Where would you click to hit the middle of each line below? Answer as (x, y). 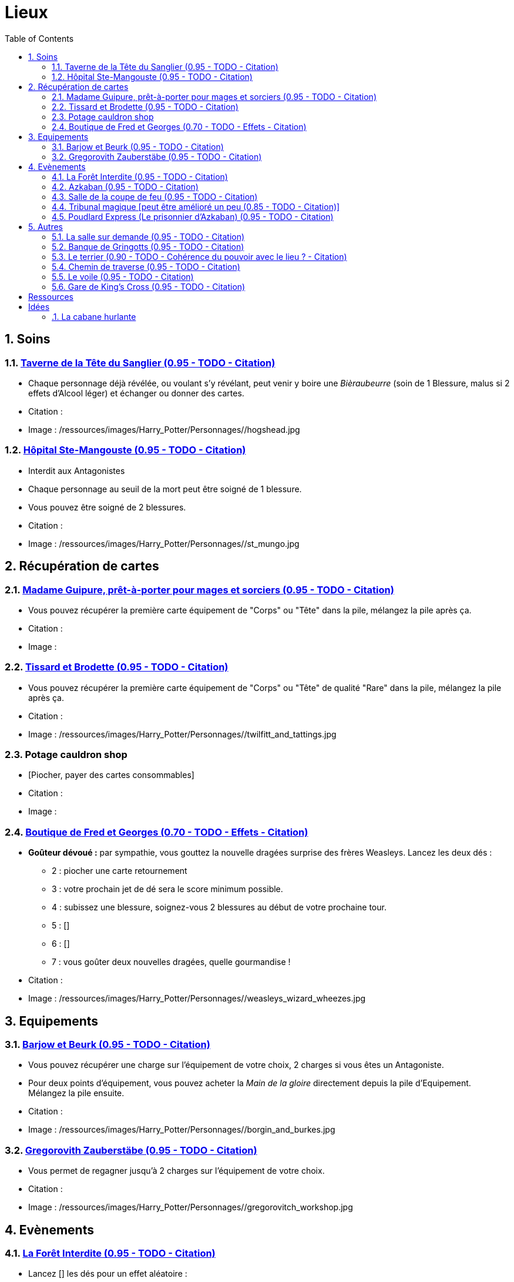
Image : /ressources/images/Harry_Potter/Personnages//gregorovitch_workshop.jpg (191, 1207)
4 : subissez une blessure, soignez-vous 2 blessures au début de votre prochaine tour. (219, 907)
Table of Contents (39, 38)
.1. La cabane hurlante (94, 316)
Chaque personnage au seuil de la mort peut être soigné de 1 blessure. (165, 489)
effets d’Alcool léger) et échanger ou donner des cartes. (136, 393)
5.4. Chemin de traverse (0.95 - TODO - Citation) (146, 266)
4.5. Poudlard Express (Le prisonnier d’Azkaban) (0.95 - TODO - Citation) (193, 216)
